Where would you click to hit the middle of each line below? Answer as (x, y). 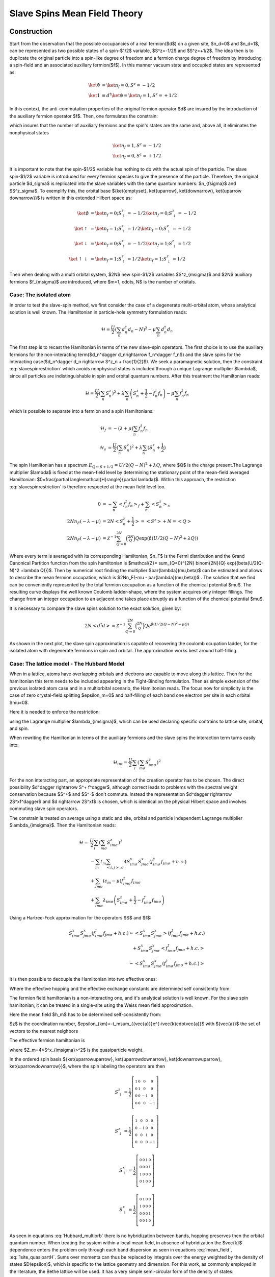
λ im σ (108, 901)
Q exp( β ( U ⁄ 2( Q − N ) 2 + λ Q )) (167, 538)
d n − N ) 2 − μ (142, 330)
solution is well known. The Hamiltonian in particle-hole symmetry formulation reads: (98, 312)
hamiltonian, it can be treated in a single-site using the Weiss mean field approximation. (101, 1005)
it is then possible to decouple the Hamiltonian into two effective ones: (83, 979)
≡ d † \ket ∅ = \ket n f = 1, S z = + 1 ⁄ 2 (140, 96)
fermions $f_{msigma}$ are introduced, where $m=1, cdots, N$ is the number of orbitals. (103, 281)
